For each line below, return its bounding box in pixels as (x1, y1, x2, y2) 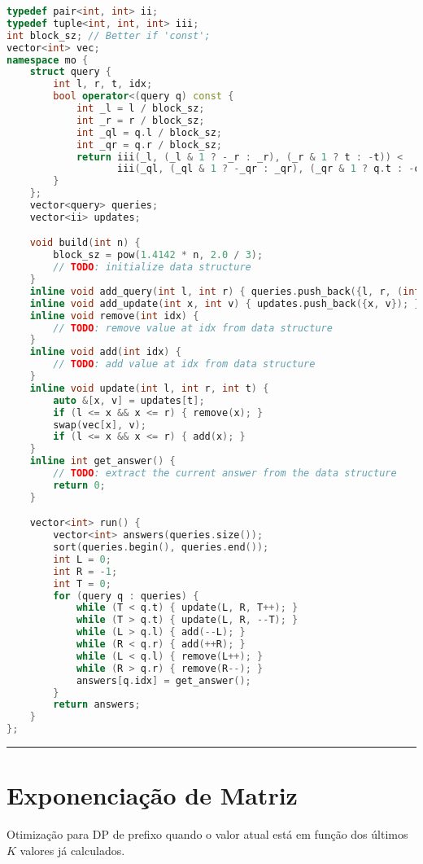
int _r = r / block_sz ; (76, 114, 205, 126)
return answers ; (53, 699, 141, 711)
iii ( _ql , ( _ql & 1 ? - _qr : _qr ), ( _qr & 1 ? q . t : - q (117, 163, 421, 175)
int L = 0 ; (53, 553, 111, 565)
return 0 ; (53, 479, 106, 491)
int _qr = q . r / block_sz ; (76, 138, 222, 151)
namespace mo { (7, 54, 89, 66)
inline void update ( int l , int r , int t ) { (29, 382, 269, 394)
